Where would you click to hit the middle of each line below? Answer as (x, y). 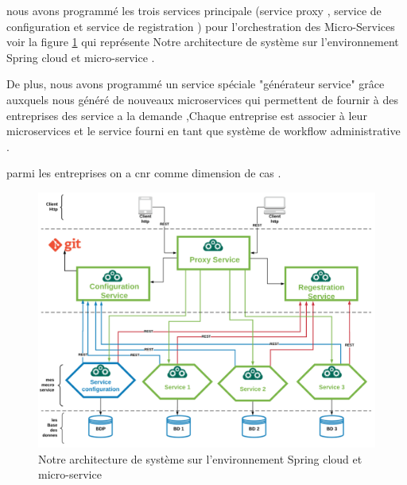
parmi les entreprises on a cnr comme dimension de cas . (144, 173)
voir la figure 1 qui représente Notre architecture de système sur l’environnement (203, 42)
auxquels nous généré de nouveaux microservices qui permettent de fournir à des (202, 99)
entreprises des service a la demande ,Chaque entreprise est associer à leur (187, 115)
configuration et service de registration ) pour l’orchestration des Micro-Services (201, 26)
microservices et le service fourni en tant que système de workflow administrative (203, 131)
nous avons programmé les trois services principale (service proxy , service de (194, 10)
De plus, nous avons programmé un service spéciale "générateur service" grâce (196, 84)
